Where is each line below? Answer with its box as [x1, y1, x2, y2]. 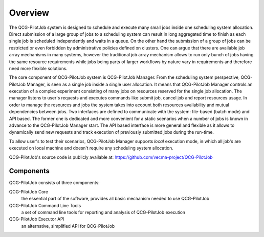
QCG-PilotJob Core [9, 189, 48, 194]
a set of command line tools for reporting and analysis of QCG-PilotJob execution [21, 210, 186, 215]
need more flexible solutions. [9, 65, 67, 71]
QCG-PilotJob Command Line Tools [9, 202, 81, 208]
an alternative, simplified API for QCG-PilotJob [21, 223, 115, 229]
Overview [9, 7, 49, 18]
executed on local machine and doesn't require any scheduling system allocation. [9, 145, 174, 151]
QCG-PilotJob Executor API [9, 216, 65, 222]
